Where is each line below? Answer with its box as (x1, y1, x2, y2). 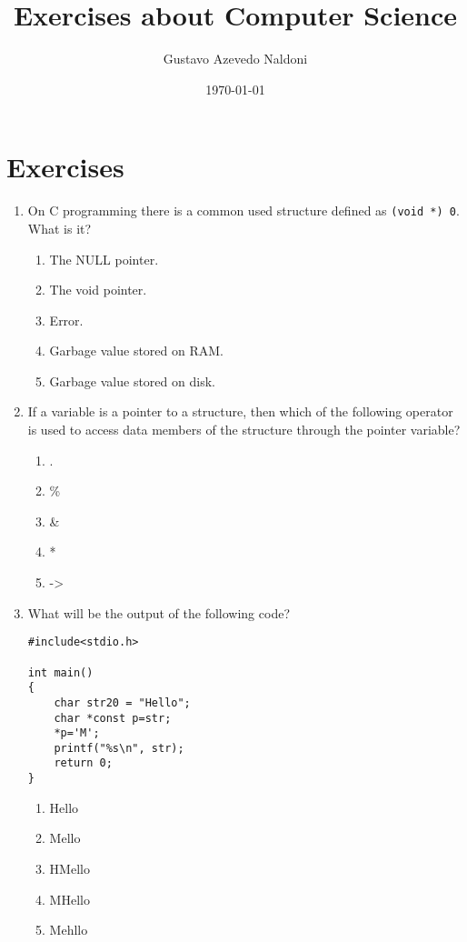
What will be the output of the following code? (27, 603, 290, 622)
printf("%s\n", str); (54, 741, 184, 755)
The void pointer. (49, 280, 147, 299)
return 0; (54, 757, 113, 770)
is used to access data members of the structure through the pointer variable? (27, 420, 461, 439)
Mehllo (49, 920, 88, 939)
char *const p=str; (54, 711, 172, 725)
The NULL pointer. (49, 249, 159, 268)
